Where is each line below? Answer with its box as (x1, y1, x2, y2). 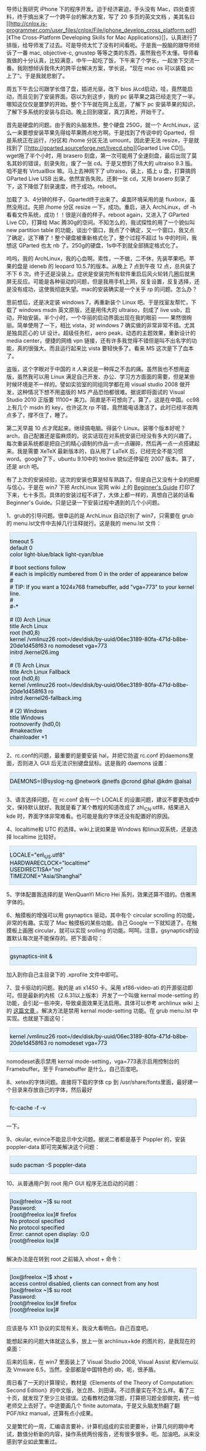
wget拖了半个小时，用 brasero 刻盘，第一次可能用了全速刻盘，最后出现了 (6, 152, 192, 159)
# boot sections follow (10, 564, 66, 571)
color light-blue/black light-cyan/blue (10, 551, 104, 558)
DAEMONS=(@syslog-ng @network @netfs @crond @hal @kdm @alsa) (10, 777, 192, 785)
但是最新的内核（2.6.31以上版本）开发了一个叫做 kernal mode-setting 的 (17, 991, 199, 999)
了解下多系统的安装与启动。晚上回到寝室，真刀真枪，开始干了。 (6, 108, 167, 115)
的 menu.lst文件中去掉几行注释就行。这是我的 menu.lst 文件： (6, 519, 162, 527)
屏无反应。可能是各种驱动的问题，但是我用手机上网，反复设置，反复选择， (6, 278, 194, 285)
